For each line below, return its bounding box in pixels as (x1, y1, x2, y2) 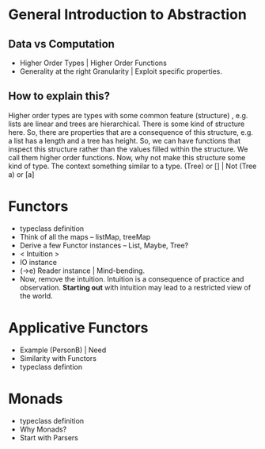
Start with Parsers (19, 432, 79, 442)
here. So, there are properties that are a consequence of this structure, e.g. (8, 127, 253, 136)
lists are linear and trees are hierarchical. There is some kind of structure (8, 119, 245, 129)
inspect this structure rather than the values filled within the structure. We (8, 144, 248, 154)
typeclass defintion (19, 362, 83, 371)
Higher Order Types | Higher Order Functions (19, 58, 168, 67)
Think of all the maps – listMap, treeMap (19, 232, 151, 241)
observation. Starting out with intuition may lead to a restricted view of (19, 282, 252, 292)
